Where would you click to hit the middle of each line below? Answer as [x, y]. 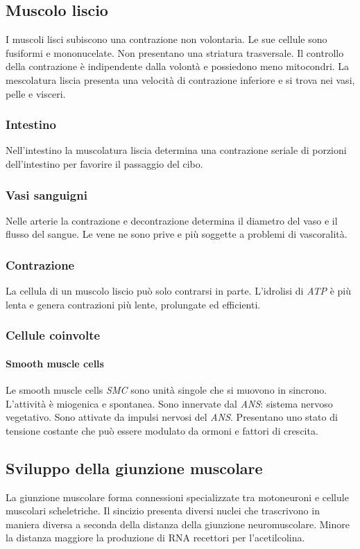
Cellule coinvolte [53, 335]
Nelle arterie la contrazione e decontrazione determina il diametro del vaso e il [172, 220]
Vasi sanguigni [46, 194]
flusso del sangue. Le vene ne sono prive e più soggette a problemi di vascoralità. [177, 234]
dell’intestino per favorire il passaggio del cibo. [104, 163]
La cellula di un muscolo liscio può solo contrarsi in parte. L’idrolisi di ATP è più [179, 291]
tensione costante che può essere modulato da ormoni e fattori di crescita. [162, 430]
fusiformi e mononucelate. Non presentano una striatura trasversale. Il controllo [175, 52]
